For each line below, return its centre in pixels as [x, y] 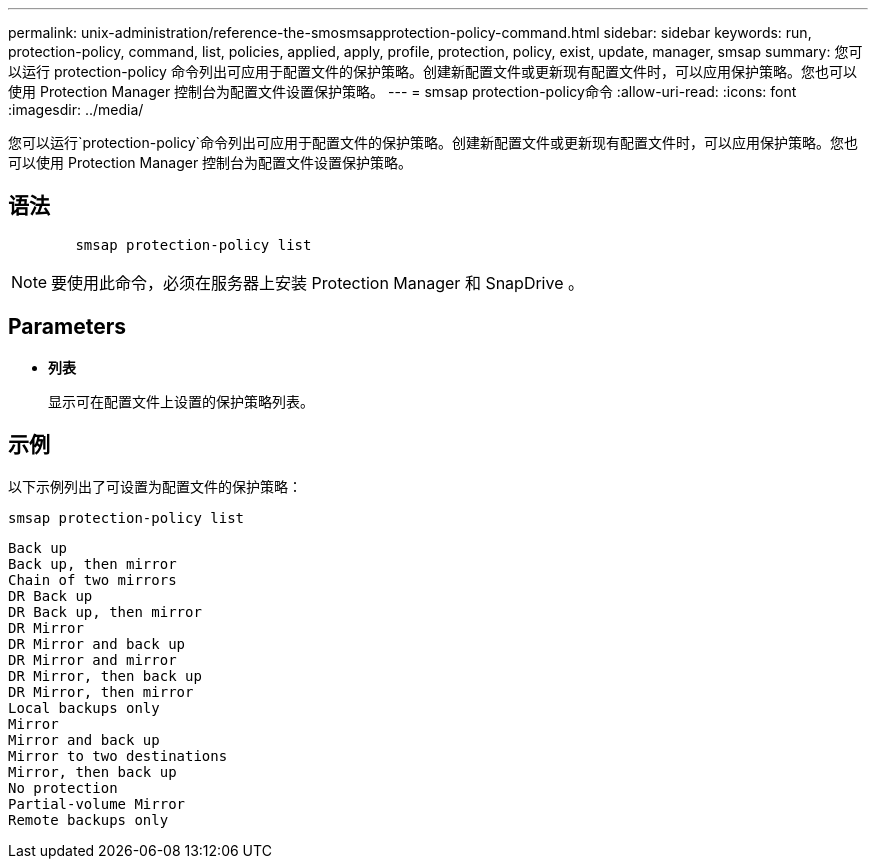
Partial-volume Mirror [97, 803]
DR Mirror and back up [97, 643]
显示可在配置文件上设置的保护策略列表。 [181, 401]
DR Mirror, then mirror [101, 691]
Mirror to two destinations [118, 755]
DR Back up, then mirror [105, 611]
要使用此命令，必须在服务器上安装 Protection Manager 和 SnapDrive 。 [317, 282]
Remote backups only [88, 819]
